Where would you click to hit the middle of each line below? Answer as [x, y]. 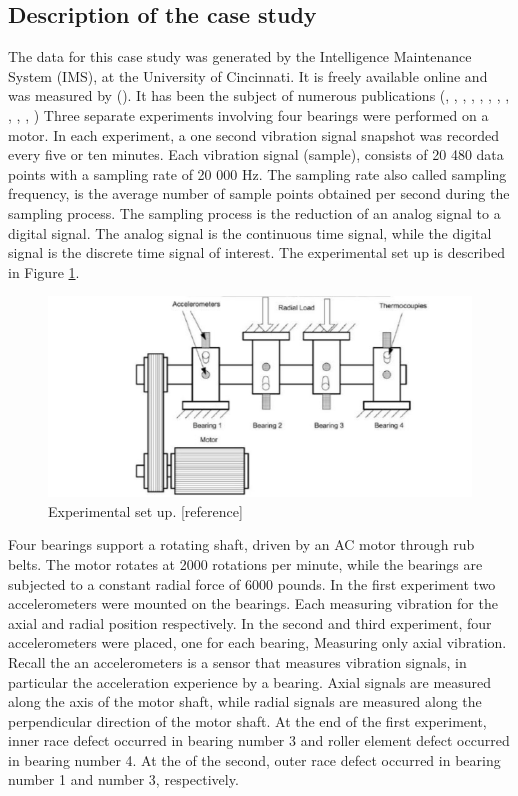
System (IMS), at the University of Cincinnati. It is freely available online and [248, 75]
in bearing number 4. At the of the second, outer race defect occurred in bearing [254, 759]
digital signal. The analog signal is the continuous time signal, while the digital [250, 232]
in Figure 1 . [44, 271]
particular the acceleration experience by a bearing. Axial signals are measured [250, 681]
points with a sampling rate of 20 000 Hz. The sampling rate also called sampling [257, 173]
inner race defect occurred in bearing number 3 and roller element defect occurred [259, 740]
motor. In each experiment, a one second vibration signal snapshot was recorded [253, 134]
